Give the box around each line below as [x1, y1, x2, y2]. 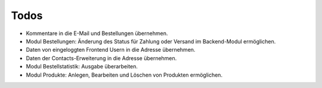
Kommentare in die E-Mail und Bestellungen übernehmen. [26, 30, 168, 37]
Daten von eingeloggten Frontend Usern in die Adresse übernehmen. [26, 46, 196, 54]
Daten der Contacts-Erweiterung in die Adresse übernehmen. [26, 54, 177, 62]
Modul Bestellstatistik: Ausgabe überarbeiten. [26, 63, 138, 70]
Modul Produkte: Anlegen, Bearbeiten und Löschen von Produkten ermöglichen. [26, 71, 223, 78]
